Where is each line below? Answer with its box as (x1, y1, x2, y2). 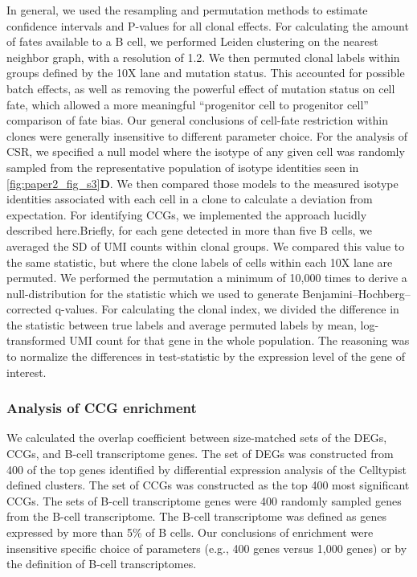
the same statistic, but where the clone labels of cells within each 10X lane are (6, 253, 393, 270)
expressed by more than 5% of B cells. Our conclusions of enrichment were (6, 524, 374, 541)
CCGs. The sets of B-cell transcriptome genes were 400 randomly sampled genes (6, 492, 402, 509)
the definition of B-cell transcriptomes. (6, 555, 197, 572)
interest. (6, 363, 47, 380)
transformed (6, 332, 66, 349)
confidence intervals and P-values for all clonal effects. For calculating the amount (6, 17, 409, 34)
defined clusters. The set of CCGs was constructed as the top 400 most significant (6, 477, 410, 493)
